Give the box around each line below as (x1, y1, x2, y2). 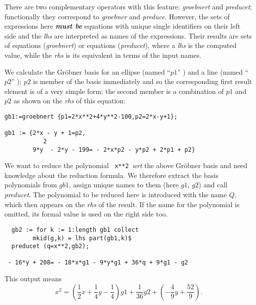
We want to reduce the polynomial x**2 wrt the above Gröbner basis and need (4, 160, 248, 171)
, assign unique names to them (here (69, 179, 179, 190)
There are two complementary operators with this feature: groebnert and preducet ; (4, 1, 252, 11)
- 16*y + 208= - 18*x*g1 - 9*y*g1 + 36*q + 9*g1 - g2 (8, 259, 188, 266)
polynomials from (4, 179, 57, 190)
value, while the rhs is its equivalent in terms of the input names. (4, 49, 202, 60)
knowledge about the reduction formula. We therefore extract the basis (4, 170, 219, 180)
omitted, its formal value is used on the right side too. (4, 209, 168, 219)
